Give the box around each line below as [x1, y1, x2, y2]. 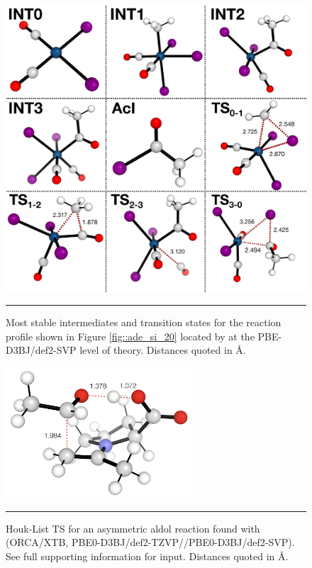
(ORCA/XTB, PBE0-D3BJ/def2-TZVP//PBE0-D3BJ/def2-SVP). [6, 535, 295, 550]
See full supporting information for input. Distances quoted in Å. [6, 549, 289, 564]
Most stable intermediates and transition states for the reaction [6, 315, 282, 330]
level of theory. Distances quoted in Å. [79, 343, 246, 357]
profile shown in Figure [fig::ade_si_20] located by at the [6, 328, 255, 343]
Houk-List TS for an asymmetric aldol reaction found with [6, 520, 260, 535]
